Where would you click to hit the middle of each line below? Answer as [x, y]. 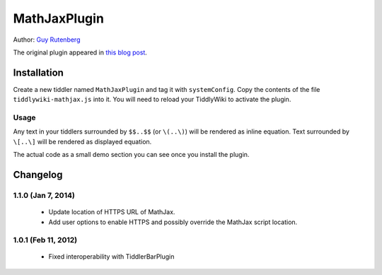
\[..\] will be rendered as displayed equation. [82, 141]
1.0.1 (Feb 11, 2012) [45, 240]
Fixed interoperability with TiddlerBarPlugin [111, 257]
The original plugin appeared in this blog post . [80, 52]
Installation [38, 72]
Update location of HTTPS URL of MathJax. [112, 212]
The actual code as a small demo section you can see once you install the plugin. [131, 155]
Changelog [38, 174]
